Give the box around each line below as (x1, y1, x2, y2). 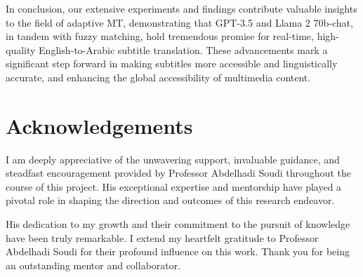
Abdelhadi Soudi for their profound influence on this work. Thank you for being (6, 244, 350, 259)
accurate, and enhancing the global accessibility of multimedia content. (6, 69, 311, 84)
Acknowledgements (6, 111, 193, 140)
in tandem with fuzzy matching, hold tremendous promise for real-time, (6, 29, 314, 43)
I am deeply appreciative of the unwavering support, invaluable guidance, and (6, 151, 340, 166)
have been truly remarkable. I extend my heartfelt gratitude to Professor (6, 230, 319, 245)
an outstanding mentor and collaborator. (6, 257, 181, 272)
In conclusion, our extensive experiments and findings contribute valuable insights (6, 1, 357, 15)
